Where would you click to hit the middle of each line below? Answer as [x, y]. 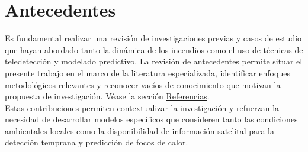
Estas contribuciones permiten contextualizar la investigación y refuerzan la [142, 107]
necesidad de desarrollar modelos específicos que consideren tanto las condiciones [151, 119]
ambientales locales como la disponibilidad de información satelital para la [140, 130]
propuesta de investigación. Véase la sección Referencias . [107, 96]
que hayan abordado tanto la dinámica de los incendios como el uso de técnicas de [154, 49]
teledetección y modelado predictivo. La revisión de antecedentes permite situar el [154, 61]
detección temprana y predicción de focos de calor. [97, 142]
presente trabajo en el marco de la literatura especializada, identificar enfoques [147, 72]
